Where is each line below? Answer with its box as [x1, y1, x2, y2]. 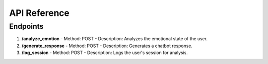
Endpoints [9, 22, 44, 31]
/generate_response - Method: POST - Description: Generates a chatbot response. [21, 43, 193, 49]
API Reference [9, 7, 69, 18]
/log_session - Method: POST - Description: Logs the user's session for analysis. [21, 50, 188, 56]
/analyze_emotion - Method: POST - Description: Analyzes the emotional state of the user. [21, 36, 208, 42]
